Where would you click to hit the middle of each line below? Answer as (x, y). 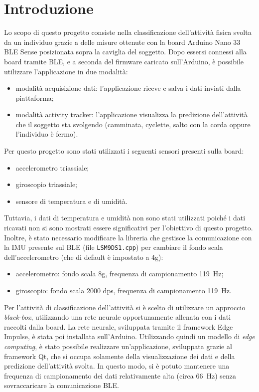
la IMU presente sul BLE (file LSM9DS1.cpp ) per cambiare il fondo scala (114, 247)
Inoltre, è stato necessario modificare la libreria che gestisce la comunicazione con (128, 237)
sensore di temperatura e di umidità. (71, 201)
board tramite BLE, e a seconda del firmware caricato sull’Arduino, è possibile (124, 61)
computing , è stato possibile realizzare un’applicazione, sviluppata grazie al (118, 346)
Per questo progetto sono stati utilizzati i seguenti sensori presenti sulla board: (124, 151)
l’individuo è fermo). (47, 134)
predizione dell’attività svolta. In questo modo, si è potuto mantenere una (117, 366)
